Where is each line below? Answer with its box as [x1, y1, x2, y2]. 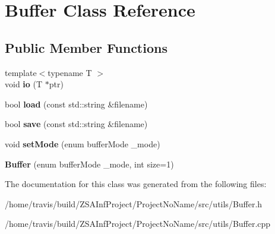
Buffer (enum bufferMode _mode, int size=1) [5, 157, 174, 170]
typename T [48, 66, 92, 78]
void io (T [5, 78, 43, 90]
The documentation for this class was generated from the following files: [5, 178, 267, 190]
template [5, 66, 37, 78]
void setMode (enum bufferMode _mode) [5, 137, 160, 150]
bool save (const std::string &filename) [5, 118, 148, 130]
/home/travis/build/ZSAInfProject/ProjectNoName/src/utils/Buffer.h [5, 197, 263, 210]
